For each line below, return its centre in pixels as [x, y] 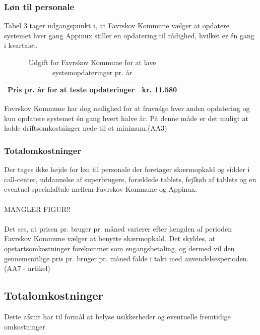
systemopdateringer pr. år [92, 72]
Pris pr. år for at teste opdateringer [71, 90]
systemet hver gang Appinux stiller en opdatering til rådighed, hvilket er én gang [129, 35]
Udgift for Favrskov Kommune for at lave [92, 62]
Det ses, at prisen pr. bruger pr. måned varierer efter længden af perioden [118, 228]
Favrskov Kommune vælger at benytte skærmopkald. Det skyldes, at [110, 238]
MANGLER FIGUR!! [37, 209]
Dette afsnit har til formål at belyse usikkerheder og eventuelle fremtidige [117, 317]
